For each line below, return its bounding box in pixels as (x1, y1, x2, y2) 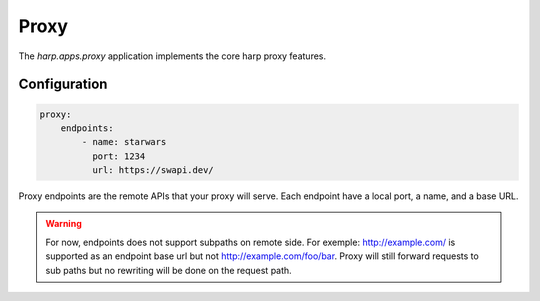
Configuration (18, 76, 108, 93)
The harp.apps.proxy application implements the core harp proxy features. (18, 50, 327, 62)
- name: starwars (81, 136, 167, 148)
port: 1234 (91, 150, 146, 162)
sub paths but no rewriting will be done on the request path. (45, 264, 292, 276)
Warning (45, 218, 82, 230)
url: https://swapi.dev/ (91, 165, 214, 176)
